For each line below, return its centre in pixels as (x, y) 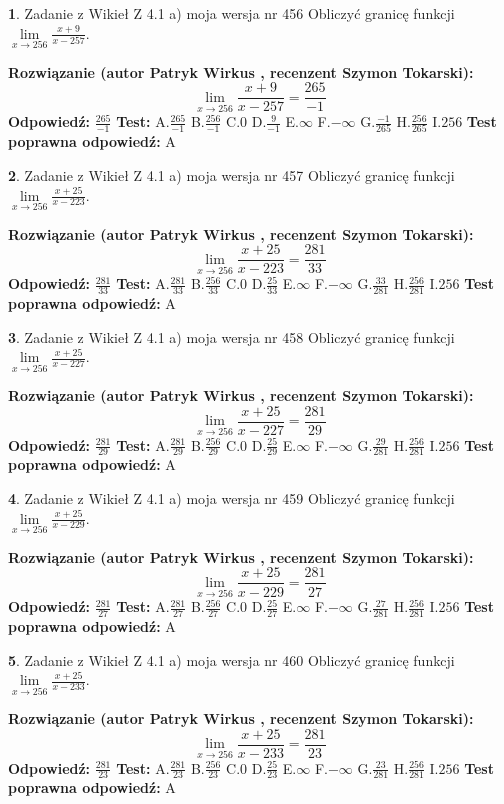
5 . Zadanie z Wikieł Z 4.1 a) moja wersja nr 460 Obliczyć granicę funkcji (231, 659)
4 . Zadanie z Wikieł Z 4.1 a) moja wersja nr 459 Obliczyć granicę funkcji (231, 498)
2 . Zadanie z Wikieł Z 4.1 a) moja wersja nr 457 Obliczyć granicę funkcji (231, 175)
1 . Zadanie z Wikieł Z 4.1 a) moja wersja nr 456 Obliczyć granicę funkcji (231, 13)
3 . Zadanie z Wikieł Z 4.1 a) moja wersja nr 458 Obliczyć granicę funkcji (231, 336)
